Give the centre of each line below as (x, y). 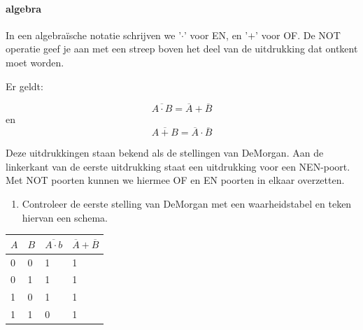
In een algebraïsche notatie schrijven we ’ (94, 35)
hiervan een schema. (65, 217)
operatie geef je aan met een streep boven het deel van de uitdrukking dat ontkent (182, 49)
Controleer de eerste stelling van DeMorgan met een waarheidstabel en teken (187, 203)
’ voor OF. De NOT (298, 35)
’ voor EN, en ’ (216, 35)
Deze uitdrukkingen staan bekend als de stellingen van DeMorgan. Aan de (165, 153)
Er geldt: (24, 86)
